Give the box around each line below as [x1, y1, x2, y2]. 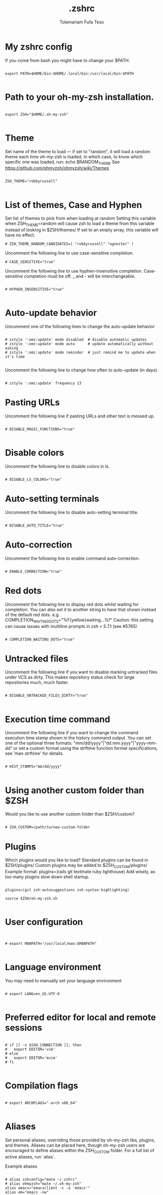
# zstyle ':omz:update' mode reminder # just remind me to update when [5, 350, 156, 355]
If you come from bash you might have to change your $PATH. [5, 57, 130, 63]
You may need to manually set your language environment [5, 978, 122, 983]
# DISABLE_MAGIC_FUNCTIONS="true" [5, 427, 75, 431]
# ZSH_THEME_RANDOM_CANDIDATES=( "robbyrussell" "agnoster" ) [5, 242, 134, 247]
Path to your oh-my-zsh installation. [5, 91, 154, 102]
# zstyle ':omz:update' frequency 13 [5, 381, 82, 386]
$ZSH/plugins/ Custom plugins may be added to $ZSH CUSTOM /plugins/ [5, 862, 147, 869]
